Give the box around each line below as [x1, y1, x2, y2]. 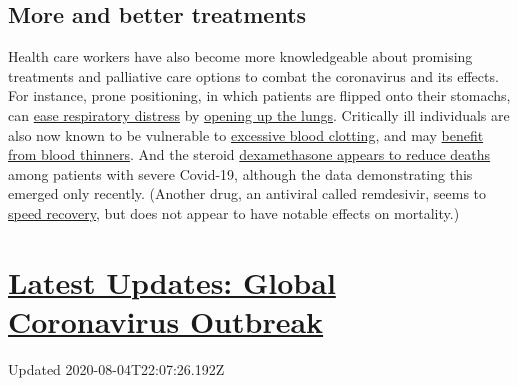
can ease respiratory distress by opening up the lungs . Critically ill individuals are [8, 104, 510, 125]
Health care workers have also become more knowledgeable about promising [8, 46, 473, 67]
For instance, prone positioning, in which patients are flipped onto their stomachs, [8, 85, 511, 106]
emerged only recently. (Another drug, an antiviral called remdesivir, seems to [8, 183, 487, 204]
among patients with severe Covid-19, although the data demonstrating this [8, 163, 473, 184]
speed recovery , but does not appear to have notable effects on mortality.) [8, 202, 460, 223]
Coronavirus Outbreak [8, 300, 324, 341]
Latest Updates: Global [8, 261, 336, 302]
